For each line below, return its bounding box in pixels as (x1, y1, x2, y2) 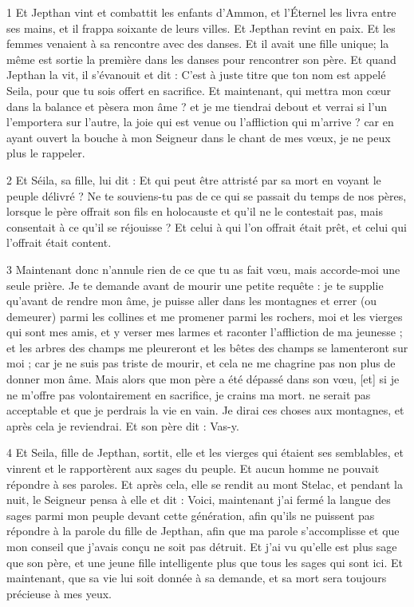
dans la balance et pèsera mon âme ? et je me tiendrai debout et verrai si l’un (6, 97, 388, 114)
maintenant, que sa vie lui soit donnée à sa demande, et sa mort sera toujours (6, 569, 387, 586)
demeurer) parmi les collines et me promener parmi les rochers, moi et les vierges (6, 307, 403, 324)
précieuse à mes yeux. (6, 585, 112, 601)
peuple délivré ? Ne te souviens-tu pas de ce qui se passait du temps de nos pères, (6, 187, 407, 204)
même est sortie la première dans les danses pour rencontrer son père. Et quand (6, 50, 396, 67)
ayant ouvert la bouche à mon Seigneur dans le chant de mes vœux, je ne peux (6, 129, 391, 145)
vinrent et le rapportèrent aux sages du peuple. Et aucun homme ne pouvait (6, 460, 380, 477)
